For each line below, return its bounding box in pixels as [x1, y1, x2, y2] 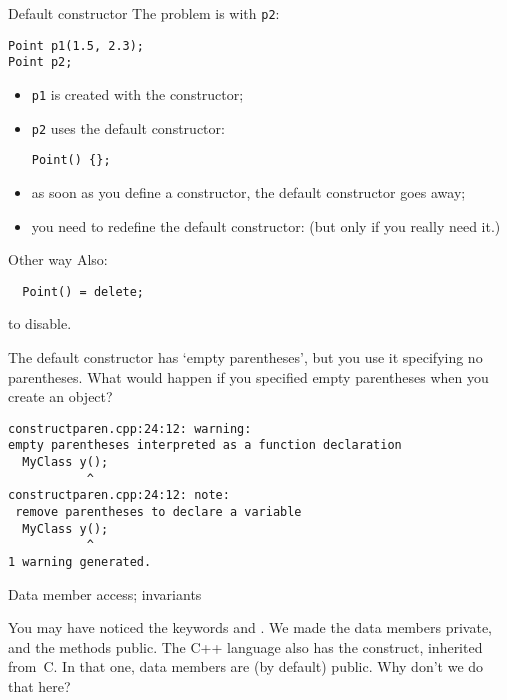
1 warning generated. [8, 555, 152, 569]
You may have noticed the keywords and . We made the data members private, [8, 617, 493, 638]
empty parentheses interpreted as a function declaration [8, 438, 402, 453]
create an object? [8, 386, 113, 407]
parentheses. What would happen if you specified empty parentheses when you [8, 366, 489, 387]
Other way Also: [8, 249, 108, 270]
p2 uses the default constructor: [31, 117, 225, 138]
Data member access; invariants [8, 583, 202, 604]
